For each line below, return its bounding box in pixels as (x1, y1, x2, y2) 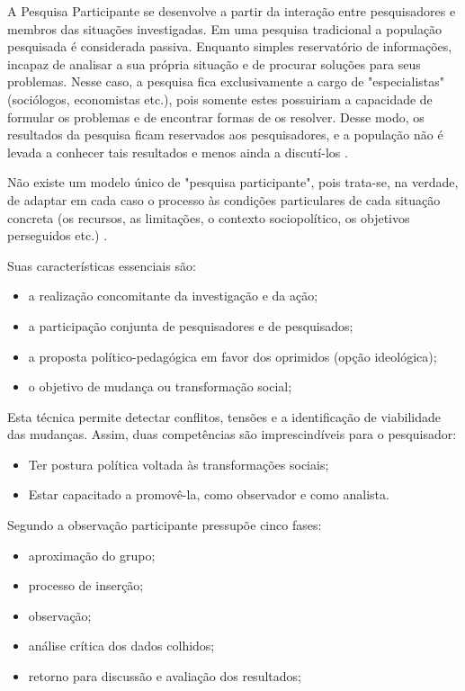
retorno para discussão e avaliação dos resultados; (28, 667, 301, 686)
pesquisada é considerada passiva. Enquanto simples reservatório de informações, (7, 37, 452, 56)
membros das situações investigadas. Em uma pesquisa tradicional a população (7, 19, 443, 38)
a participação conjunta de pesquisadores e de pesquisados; (28, 316, 353, 335)
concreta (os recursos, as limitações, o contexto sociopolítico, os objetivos (7, 208, 410, 227)
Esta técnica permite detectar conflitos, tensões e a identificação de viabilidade (7, 407, 441, 426)
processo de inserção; (28, 576, 144, 595)
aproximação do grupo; (28, 545, 156, 564)
